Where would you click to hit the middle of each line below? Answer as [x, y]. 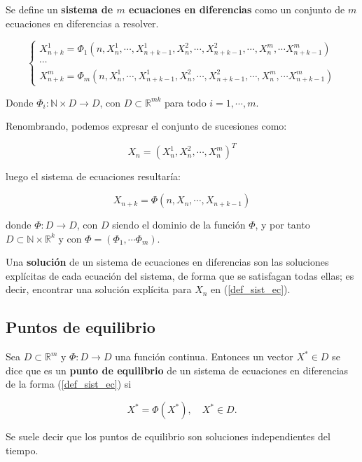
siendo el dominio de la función [179, 225]
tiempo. [22, 450]
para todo [186, 102]
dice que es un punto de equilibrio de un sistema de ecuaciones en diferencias [177, 370]
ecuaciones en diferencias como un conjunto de [237, 9]
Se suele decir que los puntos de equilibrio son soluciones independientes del [168, 436]
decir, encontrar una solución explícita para [99, 289]
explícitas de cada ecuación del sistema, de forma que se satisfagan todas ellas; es [180, 275]
